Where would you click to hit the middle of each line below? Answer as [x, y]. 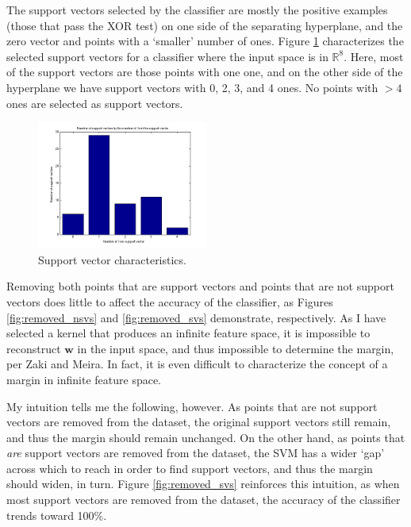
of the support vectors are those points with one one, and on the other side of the [205, 72]
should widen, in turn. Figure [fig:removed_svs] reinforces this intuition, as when [203, 484]
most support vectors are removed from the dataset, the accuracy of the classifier [204, 500]
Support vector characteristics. [112, 259]
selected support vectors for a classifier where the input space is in [167, 56]
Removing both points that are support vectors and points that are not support [200, 286]
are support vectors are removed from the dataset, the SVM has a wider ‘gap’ [196, 453]
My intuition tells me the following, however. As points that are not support [192, 406]
